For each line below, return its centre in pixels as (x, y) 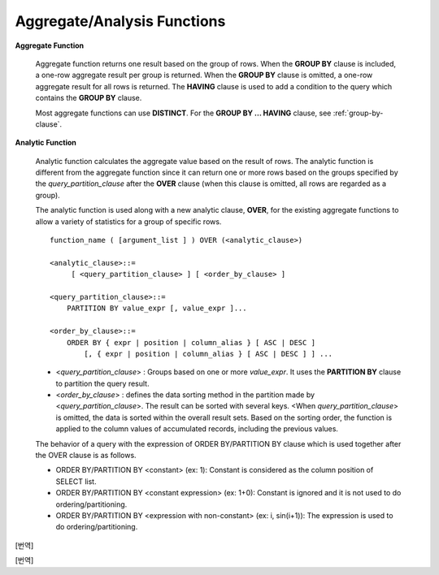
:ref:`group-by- (358, 113)
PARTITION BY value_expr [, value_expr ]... (156, 308)
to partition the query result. (102, 383)
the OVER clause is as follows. (86, 456)
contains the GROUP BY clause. (89, 98)
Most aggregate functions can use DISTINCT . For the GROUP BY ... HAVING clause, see (183, 113)
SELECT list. (76, 481)
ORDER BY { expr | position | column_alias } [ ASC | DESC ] (191, 342)
